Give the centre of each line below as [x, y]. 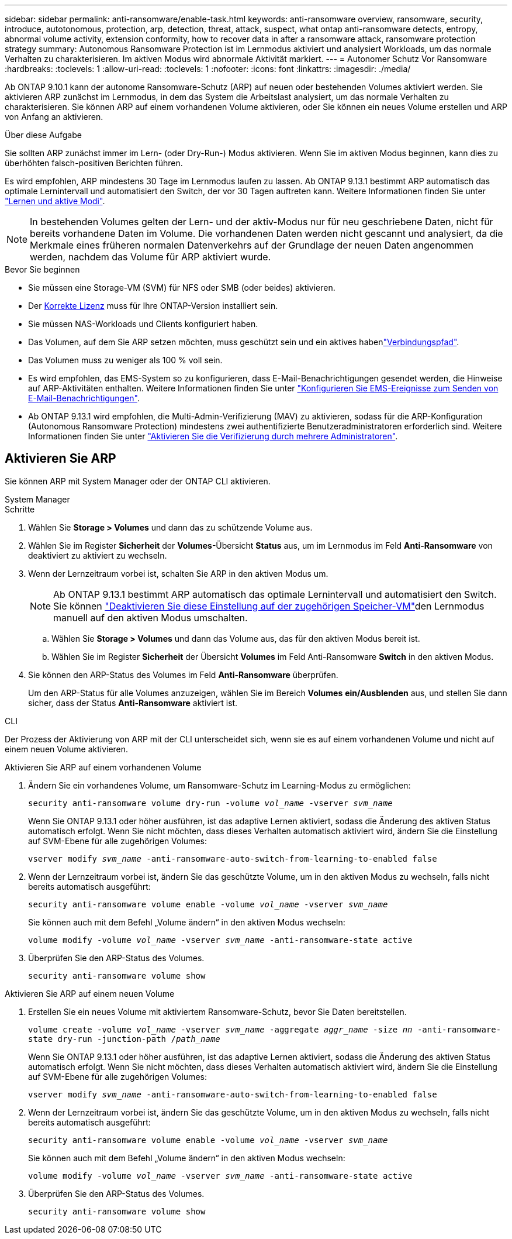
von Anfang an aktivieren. [54, 117]
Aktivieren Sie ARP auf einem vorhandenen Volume [103, 767]
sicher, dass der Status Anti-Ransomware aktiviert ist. [133, 703]
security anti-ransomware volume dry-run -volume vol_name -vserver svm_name [210, 803]
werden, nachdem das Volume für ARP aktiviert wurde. [151, 257]
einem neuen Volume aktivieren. [67, 749]
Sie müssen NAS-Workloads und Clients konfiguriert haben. [143, 324]
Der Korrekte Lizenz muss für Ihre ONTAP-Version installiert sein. [153, 306]
